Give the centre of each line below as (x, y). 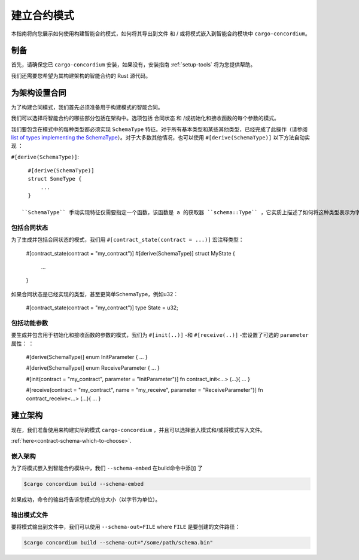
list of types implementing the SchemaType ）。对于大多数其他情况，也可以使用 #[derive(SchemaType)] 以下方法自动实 (161, 137)
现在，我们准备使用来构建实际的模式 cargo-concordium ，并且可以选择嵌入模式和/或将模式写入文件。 (138, 430)
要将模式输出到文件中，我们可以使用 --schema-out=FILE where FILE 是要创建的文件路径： (126, 527)
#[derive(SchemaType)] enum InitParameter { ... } (87, 357)
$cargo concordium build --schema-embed (83, 484)
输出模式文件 (30, 515)
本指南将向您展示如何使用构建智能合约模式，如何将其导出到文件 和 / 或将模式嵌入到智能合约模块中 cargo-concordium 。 (161, 34)
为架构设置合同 (39, 93)
